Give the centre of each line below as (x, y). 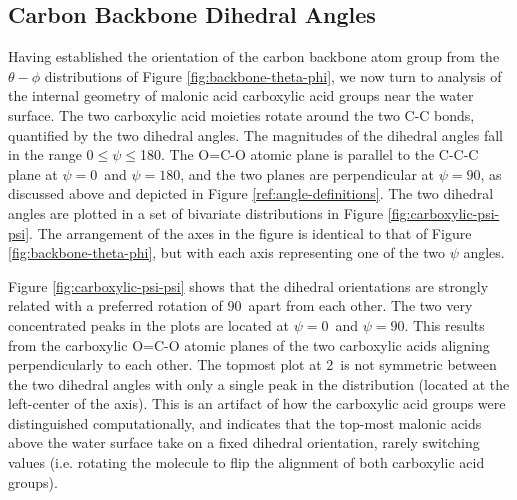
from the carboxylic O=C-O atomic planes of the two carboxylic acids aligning (249, 344)
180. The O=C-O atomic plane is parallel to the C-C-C (309, 154)
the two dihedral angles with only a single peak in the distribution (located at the (259, 383)
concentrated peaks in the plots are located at (148, 324)
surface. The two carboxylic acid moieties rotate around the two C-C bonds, (241, 114)
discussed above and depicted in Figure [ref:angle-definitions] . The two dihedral (251, 193)
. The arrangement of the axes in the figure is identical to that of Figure (250, 232)
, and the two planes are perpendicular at (307, 173)
